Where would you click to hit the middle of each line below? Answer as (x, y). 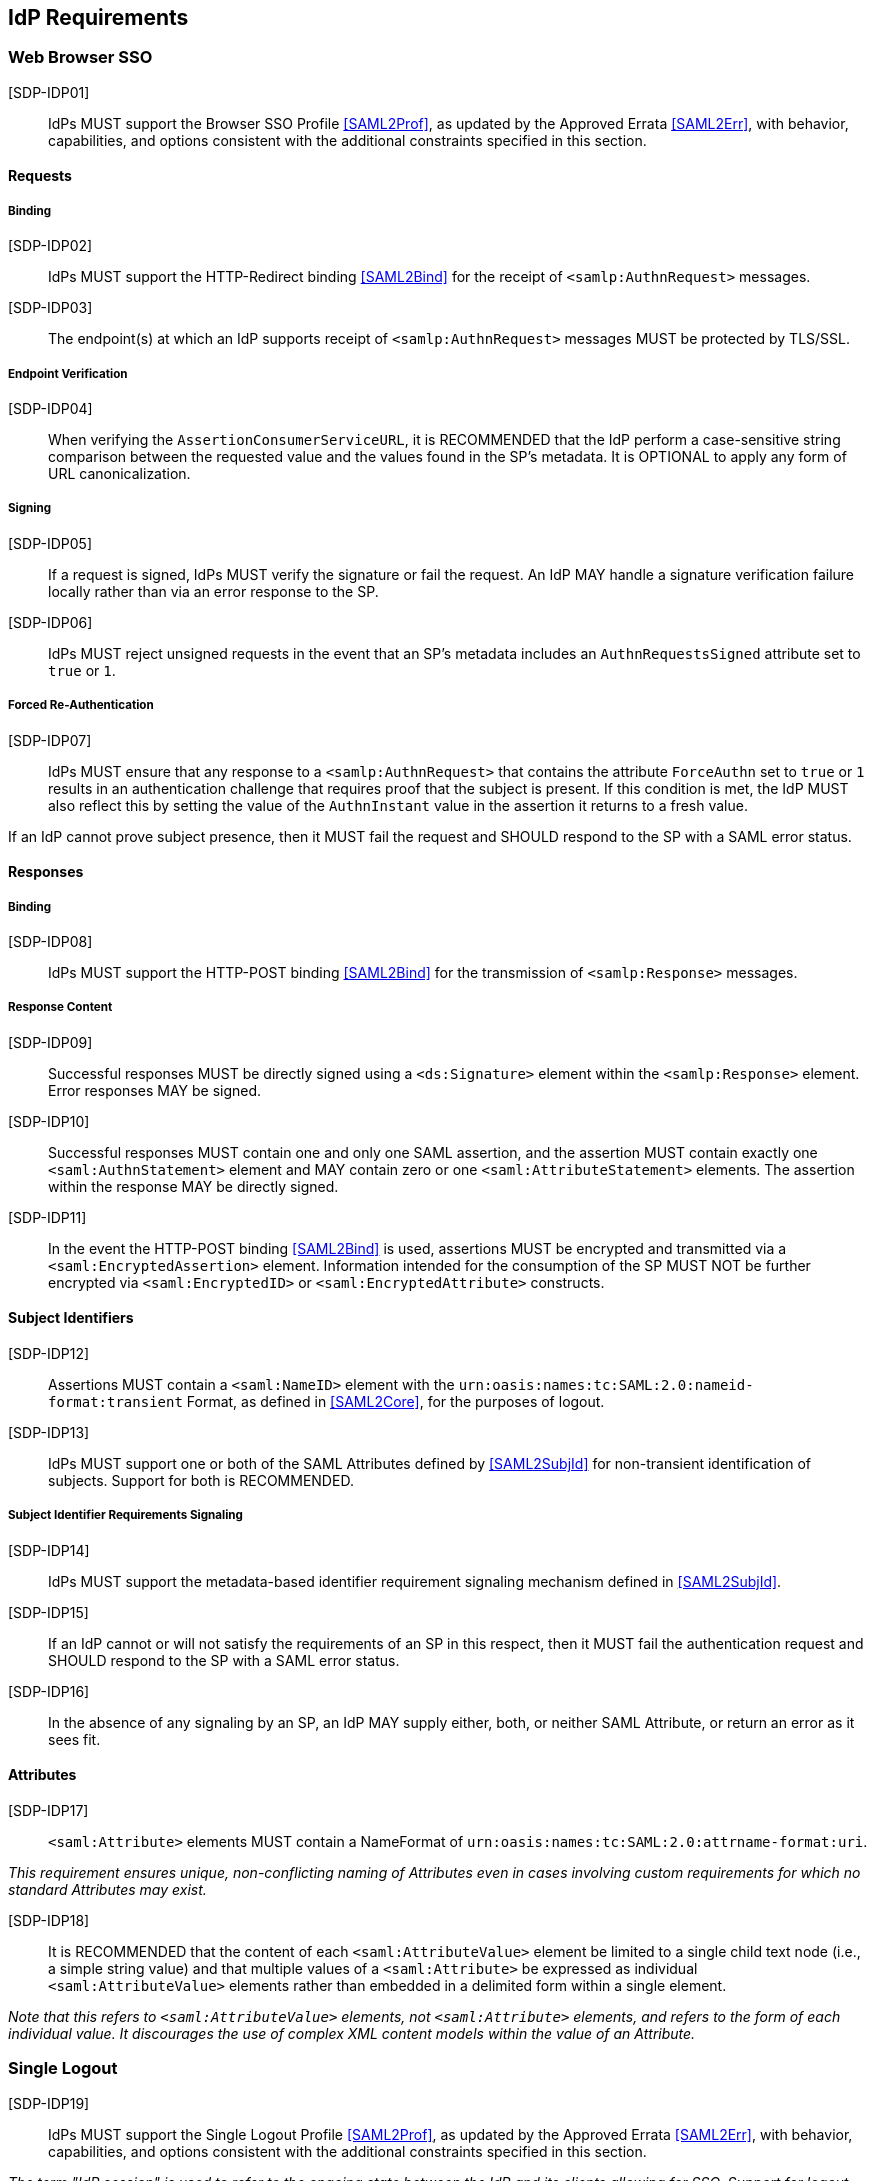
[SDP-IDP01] (49, 92)
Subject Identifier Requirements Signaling (125, 1515)
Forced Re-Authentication (81, 705)
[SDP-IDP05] (50, 543)
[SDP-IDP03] (50, 308)
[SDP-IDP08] (50, 941)
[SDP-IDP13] (49, 1432)
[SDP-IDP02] (50, 246)
